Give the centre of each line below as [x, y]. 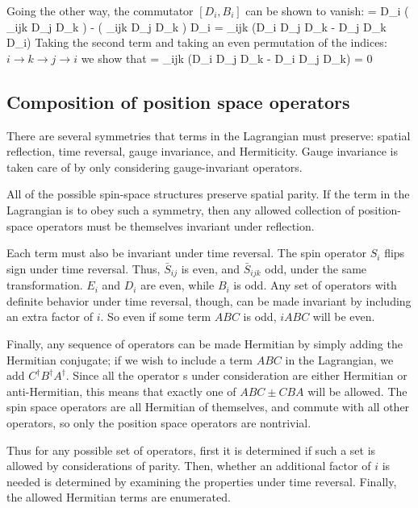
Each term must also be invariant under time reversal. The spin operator [187, 253]
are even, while [178, 285]
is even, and [211, 268]
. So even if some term [156, 316]
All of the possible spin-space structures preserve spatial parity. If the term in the [208, 194]
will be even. [344, 316]
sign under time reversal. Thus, [84, 268]
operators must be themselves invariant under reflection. [176, 225]
